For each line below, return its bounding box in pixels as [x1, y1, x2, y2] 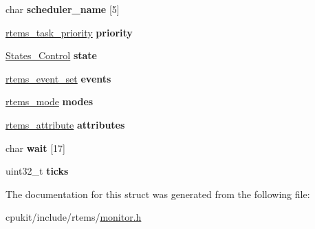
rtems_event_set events [6, 71, 111, 85]
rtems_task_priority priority [6, 25, 133, 39]
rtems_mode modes [6, 94, 94, 109]
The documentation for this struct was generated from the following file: [6, 186, 310, 201]
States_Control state [6, 48, 97, 63]
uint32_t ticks [6, 164, 69, 178]
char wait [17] [6, 140, 65, 155]
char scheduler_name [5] [6, 2, 120, 16]
